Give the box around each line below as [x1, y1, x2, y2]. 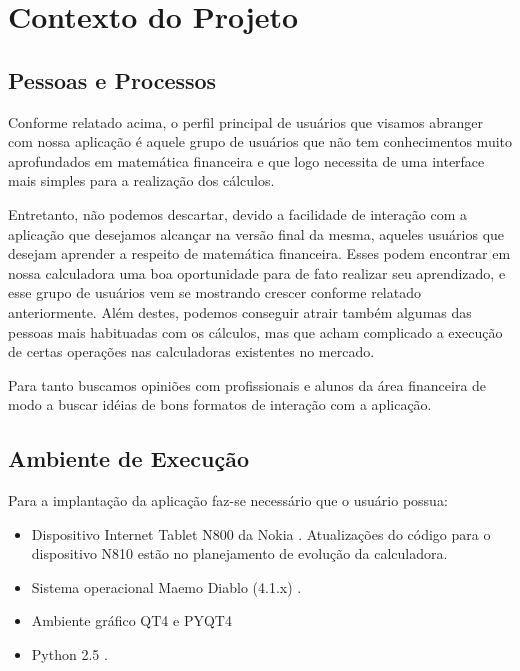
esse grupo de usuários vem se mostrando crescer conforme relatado [8, 282, 421, 303]
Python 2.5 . [31, 644, 108, 665]
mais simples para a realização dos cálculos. [8, 170, 275, 191]
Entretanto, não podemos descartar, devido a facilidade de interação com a [8, 203, 468, 224]
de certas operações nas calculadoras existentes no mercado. [8, 341, 375, 362]
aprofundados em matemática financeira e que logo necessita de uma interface [8, 150, 485, 171]
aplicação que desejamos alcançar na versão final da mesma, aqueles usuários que [8, 223, 505, 244]
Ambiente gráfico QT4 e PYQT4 [31, 610, 232, 631]
